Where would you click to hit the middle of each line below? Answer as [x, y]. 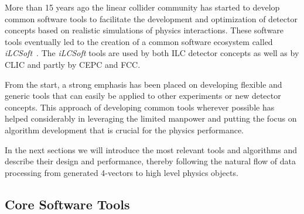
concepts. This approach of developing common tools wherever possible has [140, 107]
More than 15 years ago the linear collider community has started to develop [142, 7]
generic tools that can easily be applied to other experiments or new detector [143, 96]
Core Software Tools [67, 204]
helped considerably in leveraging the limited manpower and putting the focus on [151, 118]
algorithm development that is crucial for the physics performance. [124, 130]
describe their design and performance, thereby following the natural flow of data [151, 161]
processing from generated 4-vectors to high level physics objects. [122, 172]
